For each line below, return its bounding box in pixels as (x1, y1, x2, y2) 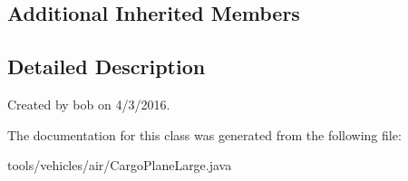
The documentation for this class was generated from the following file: (7, 125, 402, 144)
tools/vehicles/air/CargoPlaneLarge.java (7, 156, 232, 175)
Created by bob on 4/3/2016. (7, 94, 170, 113)
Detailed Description (7, 52, 206, 81)
